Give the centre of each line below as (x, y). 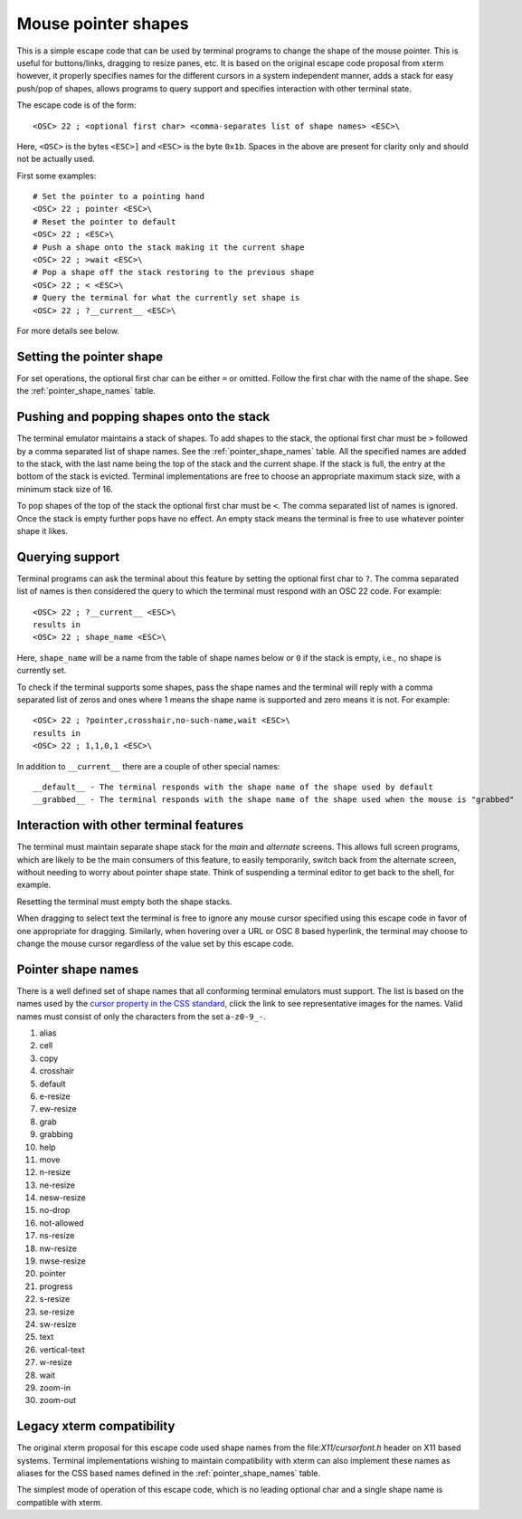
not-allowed (62, 1223)
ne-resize (57, 1185)
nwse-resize (62, 1261)
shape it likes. (42, 530)
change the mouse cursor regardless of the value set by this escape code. (155, 943)
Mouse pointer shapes (103, 24)
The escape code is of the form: (76, 105)
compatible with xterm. (60, 1502)
